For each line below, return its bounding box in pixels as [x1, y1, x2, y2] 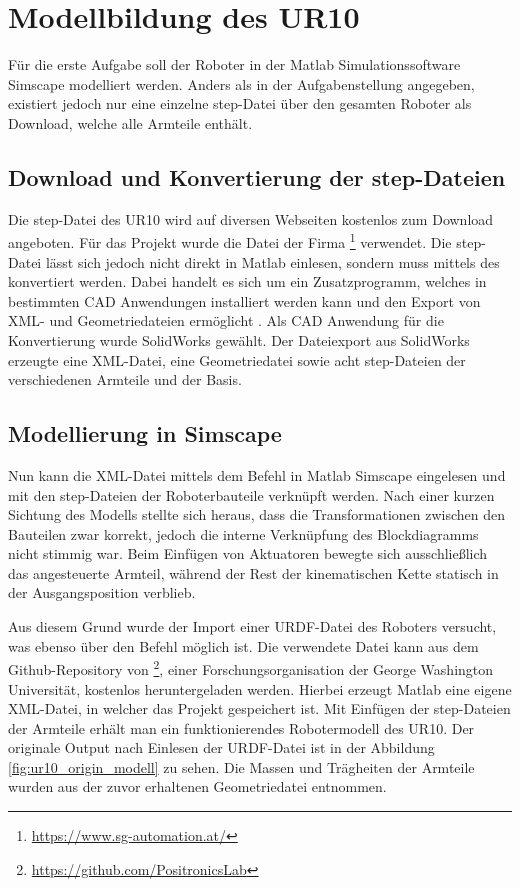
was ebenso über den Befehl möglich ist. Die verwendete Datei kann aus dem [8, 635, 479, 656]
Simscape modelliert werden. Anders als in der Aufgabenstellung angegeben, [8, 73, 475, 94]
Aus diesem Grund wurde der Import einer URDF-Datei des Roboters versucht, [8, 616, 497, 637]
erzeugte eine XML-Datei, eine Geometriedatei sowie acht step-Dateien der [8, 349, 466, 370]
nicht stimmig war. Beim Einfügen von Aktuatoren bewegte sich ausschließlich [8, 543, 488, 564]
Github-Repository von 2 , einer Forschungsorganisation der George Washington [8, 656, 494, 679]
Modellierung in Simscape [8, 418, 282, 449]
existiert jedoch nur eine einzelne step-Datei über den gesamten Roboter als [8, 93, 472, 114]
